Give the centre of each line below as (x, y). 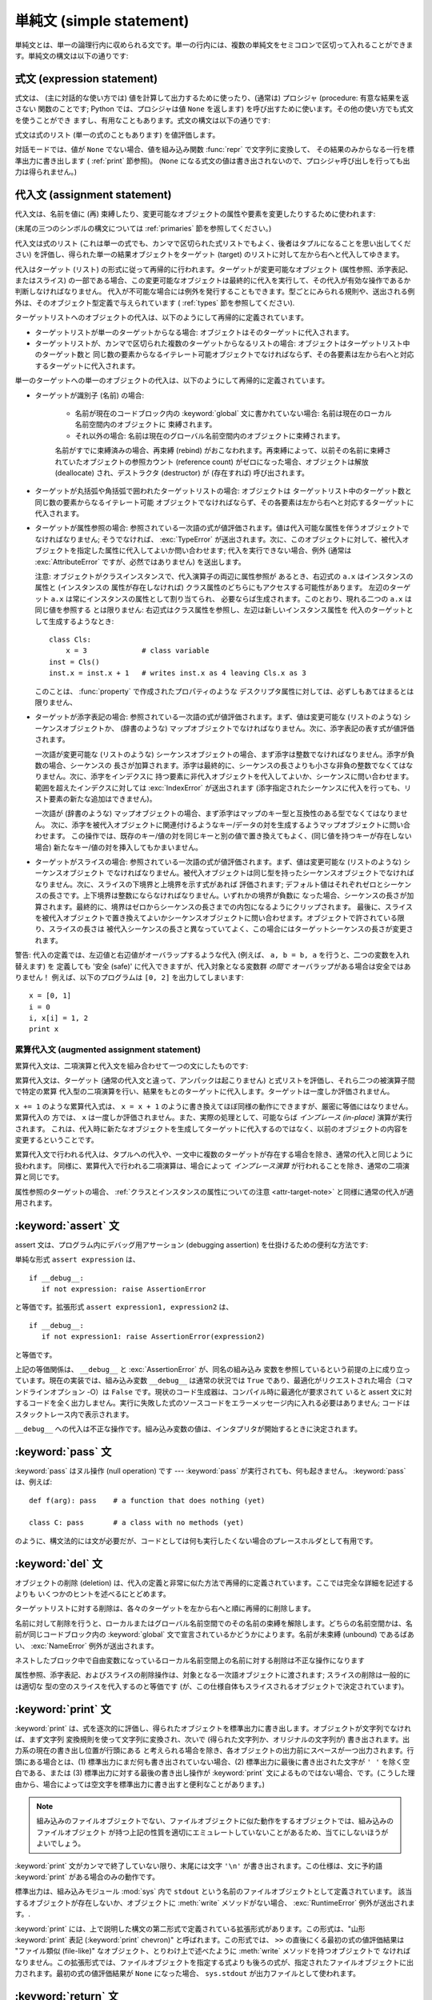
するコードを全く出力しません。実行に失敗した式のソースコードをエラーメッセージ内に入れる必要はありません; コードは (212, 1403)
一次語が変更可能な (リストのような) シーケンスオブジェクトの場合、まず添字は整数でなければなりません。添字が (221, 754)
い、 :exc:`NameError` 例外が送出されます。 (87, 1646)
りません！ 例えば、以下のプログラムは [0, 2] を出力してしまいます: (129, 977)
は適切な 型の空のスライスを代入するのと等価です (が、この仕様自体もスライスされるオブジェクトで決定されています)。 (212, 1686)
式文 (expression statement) (86, 79)
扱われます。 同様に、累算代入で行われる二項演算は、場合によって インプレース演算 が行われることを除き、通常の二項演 (212, 1166)
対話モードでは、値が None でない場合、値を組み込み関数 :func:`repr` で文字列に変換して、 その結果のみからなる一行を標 (215, 150)
